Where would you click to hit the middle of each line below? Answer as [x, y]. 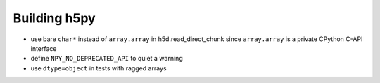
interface [44, 48]
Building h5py [54, 18]
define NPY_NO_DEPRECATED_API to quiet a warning [107, 59]
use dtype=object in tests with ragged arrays [99, 68]
